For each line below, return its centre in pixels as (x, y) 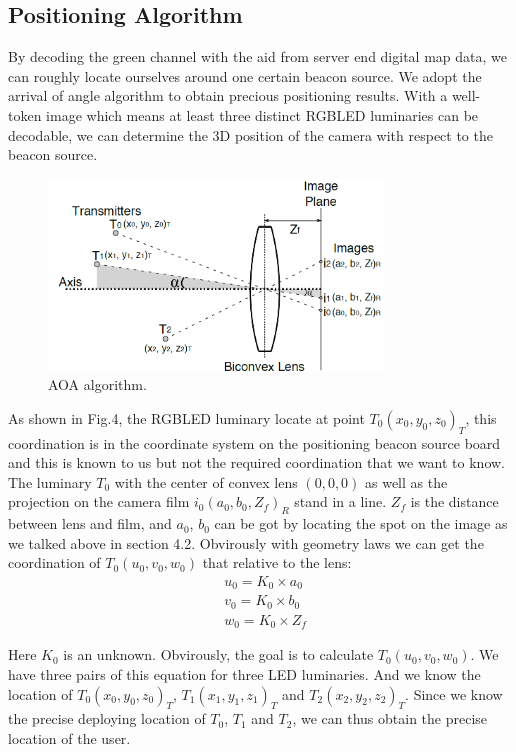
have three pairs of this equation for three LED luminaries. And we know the (244, 673)
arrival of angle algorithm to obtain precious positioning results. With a (228, 95)
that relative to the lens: (277, 562)
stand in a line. (340, 501)
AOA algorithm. (97, 384)
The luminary (50, 481)
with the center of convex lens (206, 481)
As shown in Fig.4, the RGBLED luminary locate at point (186, 417)
